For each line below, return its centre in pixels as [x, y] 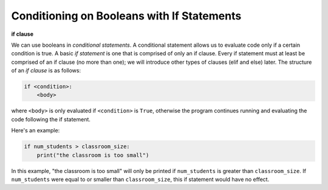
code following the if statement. [51, 119]
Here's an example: [36, 131]
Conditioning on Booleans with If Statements [126, 16]
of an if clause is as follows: [46, 70]
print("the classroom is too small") [93, 155]
